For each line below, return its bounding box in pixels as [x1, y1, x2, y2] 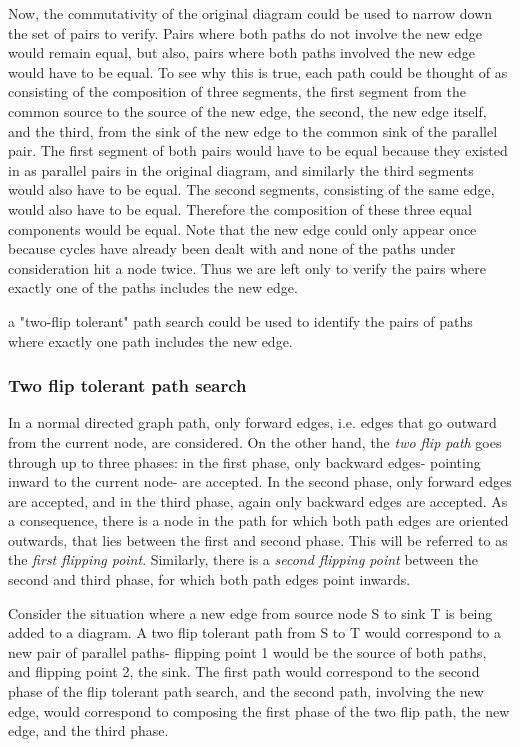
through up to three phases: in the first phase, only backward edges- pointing [8, 451, 481, 472]
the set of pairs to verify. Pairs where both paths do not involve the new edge [8, 22, 482, 43]
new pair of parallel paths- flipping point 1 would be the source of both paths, [8, 641, 487, 662]
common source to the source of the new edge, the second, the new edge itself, [8, 100, 487, 121]
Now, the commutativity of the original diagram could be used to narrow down [8, 3, 493, 23]
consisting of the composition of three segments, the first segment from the [8, 81, 466, 102]
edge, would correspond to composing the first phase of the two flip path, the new [8, 700, 510, 721]
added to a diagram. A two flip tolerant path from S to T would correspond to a [8, 622, 502, 643]
